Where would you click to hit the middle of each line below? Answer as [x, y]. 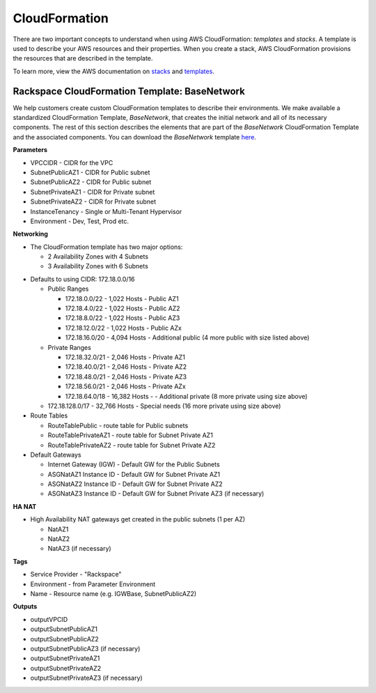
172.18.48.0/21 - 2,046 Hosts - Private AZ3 [126, 376]
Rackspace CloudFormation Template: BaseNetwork [129, 91]
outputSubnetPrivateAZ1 [65, 658]
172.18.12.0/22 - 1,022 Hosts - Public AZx [124, 328]
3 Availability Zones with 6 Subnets [98, 266]
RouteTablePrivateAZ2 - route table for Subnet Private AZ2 [132, 445]
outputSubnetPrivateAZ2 [66, 668]
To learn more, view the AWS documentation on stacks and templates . [114, 71]
